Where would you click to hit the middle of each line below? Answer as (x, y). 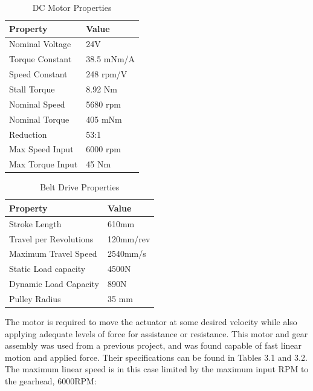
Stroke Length (35, 223)
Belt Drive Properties (80, 187)
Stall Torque (32, 89)
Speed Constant (38, 74)
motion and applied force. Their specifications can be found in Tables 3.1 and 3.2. (156, 357)
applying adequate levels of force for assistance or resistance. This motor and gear (156, 333)
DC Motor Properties (72, 7)
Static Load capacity (47, 269)
